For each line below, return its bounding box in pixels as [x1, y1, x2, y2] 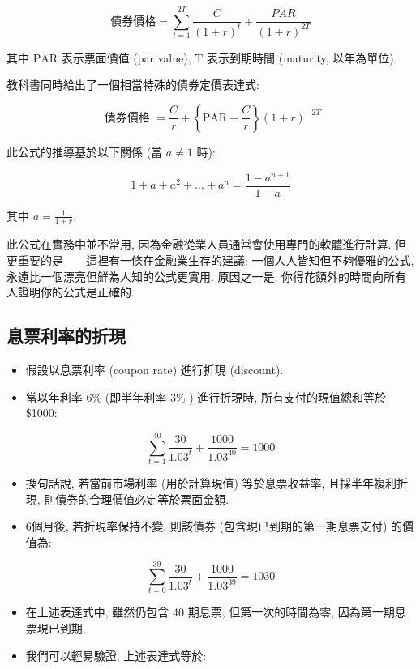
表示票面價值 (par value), [61, 49, 191, 66]
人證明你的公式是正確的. [6, 283, 135, 300]
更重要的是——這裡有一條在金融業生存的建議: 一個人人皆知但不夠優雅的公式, [6, 252, 414, 269]
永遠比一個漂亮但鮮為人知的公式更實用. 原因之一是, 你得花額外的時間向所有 [6, 267, 407, 284]
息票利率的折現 [6, 323, 126, 348]
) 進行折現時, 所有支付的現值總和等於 [189, 388, 386, 405]
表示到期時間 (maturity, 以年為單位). [207, 49, 397, 66]
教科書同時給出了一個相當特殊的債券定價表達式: [6, 76, 259, 93]
